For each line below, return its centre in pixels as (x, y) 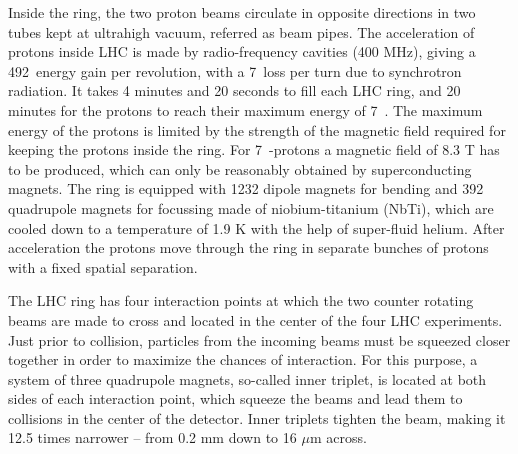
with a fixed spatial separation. (103, 266)
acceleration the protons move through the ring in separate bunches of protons (248, 247)
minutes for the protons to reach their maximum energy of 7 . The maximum (245, 109)
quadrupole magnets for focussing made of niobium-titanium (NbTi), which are (251, 207)
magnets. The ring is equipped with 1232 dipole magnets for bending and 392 (246, 188)
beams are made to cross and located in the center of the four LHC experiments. (255, 319)
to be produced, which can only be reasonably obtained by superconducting (240, 168)
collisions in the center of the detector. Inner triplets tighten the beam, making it (257, 417)
